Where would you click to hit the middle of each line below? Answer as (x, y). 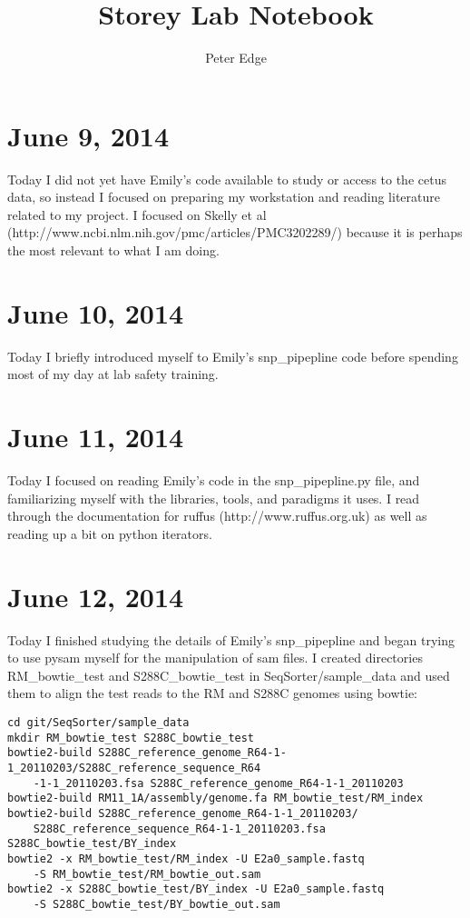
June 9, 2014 (88, 135)
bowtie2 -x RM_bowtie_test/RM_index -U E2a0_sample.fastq (186, 858)
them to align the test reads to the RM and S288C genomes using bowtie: (213, 693)
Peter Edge (236, 58)
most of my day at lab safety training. (113, 374)
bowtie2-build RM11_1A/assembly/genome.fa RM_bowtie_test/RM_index (215, 798)
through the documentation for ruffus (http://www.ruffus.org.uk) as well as (217, 516)
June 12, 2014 (96, 596)
